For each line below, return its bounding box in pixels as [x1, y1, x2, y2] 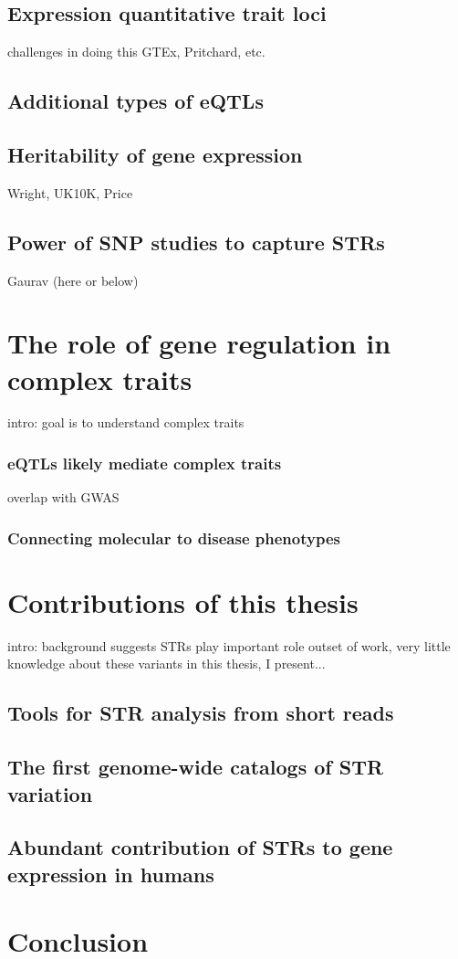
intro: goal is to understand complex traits [7, 413, 245, 432]
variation [7, 779, 93, 807]
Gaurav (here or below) [7, 270, 139, 290]
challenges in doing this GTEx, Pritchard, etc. [7, 42, 265, 61]
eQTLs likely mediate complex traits [7, 452, 282, 474]
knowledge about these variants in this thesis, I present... [7, 654, 326, 673]
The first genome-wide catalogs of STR [7, 753, 384, 781]
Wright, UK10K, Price [7, 183, 133, 202]
